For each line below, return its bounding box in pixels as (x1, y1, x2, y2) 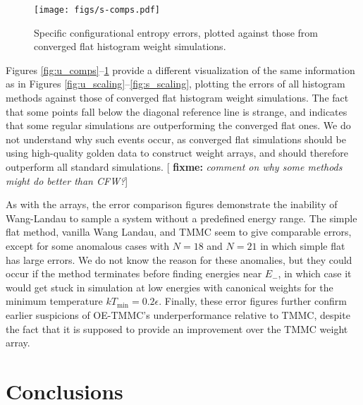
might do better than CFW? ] (6, 173, 128, 188)
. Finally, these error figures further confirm (159, 294, 347, 308)
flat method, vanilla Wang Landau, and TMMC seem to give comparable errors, (6, 224, 352, 239)
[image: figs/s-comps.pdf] (34, 5, 160, 15)
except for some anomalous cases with (6, 238, 170, 253)
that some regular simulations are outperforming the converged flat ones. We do (6, 118, 351, 133)
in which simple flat (260, 238, 345, 253)
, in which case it (278, 266, 352, 281)
